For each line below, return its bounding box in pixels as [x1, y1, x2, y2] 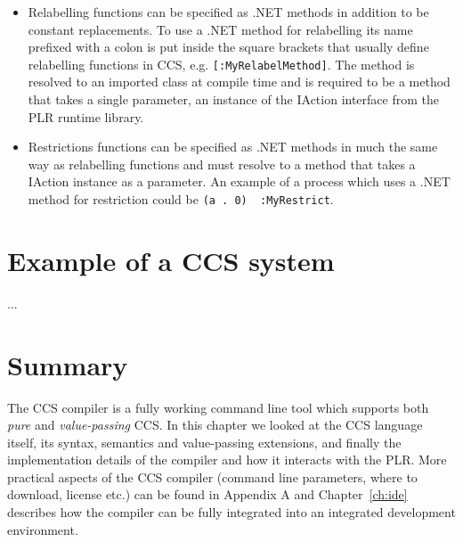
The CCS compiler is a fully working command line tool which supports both [7, 398, 429, 416]
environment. [7, 520, 78, 538]
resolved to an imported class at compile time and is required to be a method [28, 72, 451, 91]
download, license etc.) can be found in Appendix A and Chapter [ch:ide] [7, 485, 408, 504]
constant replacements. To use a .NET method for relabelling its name [28, 20, 413, 38]
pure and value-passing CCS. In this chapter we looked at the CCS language [7, 415, 423, 434]
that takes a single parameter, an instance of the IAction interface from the [28, 90, 439, 109]
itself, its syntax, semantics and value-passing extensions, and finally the [7, 432, 402, 451]
